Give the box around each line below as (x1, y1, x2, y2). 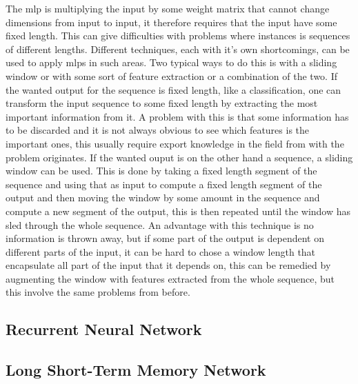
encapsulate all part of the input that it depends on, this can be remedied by (6, 258, 331, 272)
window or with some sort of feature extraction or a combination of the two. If (6, 68, 337, 83)
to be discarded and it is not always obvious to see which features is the (6, 123, 310, 137)
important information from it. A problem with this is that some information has (6, 109, 349, 123)
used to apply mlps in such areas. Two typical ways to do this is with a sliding (6, 55, 337, 70)
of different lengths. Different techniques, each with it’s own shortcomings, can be (6, 41, 350, 56)
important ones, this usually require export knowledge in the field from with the (6, 136, 344, 150)
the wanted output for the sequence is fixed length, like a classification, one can (6, 82, 341, 97)
